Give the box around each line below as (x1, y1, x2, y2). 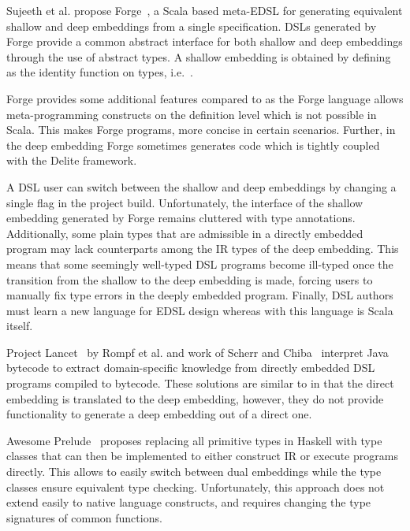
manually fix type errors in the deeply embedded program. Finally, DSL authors (6, 287, 393, 303)
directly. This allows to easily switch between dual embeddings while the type (6, 463, 382, 480)
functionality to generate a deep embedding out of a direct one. (6, 406, 312, 422)
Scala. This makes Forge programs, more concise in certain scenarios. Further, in (6, 121, 396, 138)
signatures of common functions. (6, 509, 162, 525)
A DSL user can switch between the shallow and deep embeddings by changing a (6, 178, 397, 195)
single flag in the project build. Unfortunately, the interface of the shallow (6, 194, 363, 210)
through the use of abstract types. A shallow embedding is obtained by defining (6, 48, 391, 65)
